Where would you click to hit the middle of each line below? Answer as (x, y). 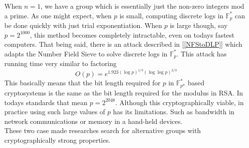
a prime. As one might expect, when (58, 15)
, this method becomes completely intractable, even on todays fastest (132, 34)
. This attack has (202, 53)
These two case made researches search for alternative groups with (103, 130)
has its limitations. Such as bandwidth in (174, 112)
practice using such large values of (55, 112)
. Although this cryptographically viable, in (179, 102)
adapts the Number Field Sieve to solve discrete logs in (86, 53)
